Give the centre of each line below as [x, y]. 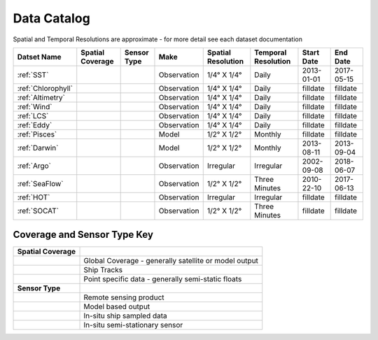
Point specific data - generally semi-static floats [163, 279]
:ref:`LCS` [33, 115]
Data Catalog [51, 18]
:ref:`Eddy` [35, 125]
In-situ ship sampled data [125, 316]
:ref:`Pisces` [37, 134]
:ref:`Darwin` [38, 148]
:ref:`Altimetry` [41, 97]
